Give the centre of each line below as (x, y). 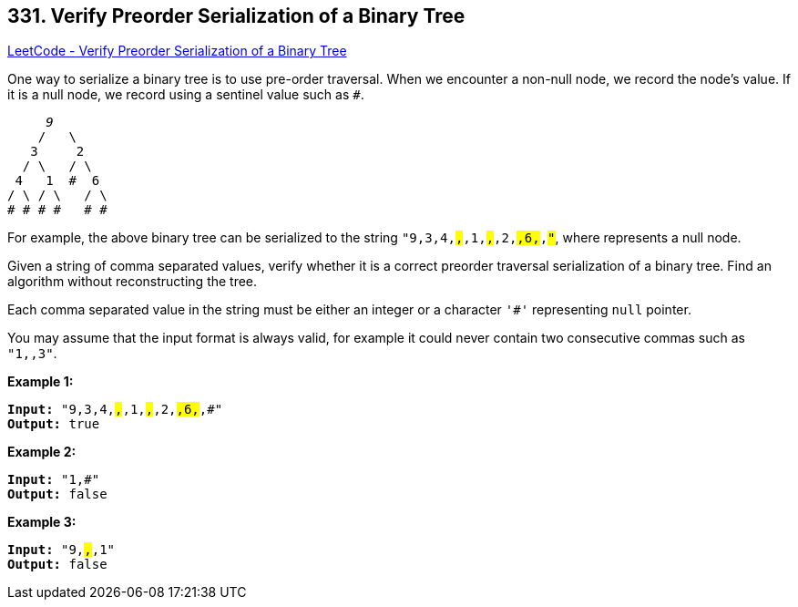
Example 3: (42, 522)
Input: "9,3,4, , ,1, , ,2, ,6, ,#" (115, 410)
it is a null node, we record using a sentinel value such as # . (186, 95)
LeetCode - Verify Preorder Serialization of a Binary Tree (177, 51)
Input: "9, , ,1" (61, 550)
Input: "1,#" (54, 480)
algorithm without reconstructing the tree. (133, 282)
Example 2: (42, 452)
